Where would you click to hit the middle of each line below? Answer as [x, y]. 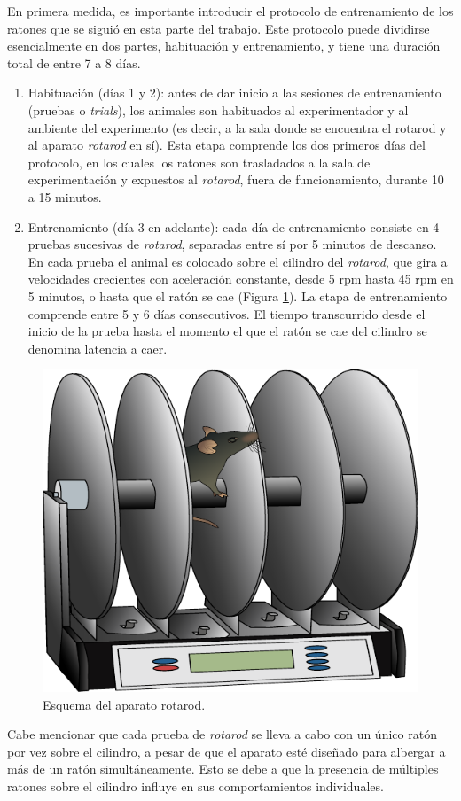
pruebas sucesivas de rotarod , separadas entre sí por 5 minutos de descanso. [232, 244]
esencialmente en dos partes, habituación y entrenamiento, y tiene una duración [224, 46]
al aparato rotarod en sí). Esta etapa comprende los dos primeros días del [227, 145]
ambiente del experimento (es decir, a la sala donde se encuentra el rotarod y [237, 127]
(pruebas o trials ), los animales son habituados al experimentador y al [218, 109]
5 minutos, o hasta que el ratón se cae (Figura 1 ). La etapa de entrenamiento [238, 296]
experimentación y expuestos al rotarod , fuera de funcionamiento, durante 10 [236, 179]
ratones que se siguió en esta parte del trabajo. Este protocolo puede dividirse [219, 28]
